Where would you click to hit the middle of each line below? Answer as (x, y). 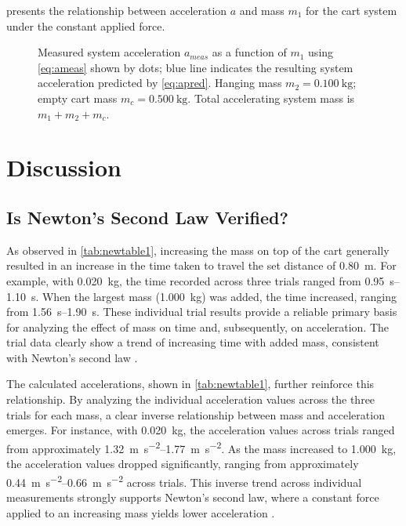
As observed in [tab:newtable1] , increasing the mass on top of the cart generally (198, 250)
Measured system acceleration (109, 52)
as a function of (249, 52)
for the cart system (352, 10)
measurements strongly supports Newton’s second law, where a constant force (193, 497)
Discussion (64, 167)
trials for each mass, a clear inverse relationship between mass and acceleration (196, 414)
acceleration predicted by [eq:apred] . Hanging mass (160, 83)
